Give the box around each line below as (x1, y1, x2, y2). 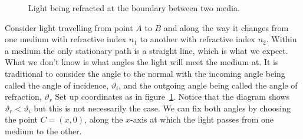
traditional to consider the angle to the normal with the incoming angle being (5, 67, 285, 79)
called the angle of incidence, (5, 79, 109, 91)
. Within (266, 33, 297, 45)
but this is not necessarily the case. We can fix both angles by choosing (34, 101, 291, 114)
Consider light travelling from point (5, 21, 133, 33)
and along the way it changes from (163, 21, 289, 33)
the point (5, 113, 38, 126)
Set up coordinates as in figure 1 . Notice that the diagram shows (55, 90, 289, 103)
